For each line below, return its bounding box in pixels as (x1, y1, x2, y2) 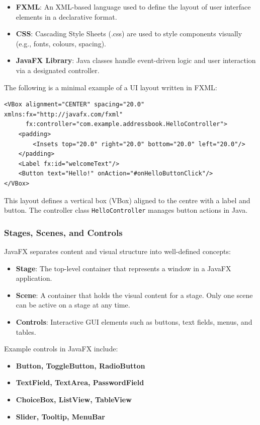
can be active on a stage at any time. (16, 299, 130, 310)
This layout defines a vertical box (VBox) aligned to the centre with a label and (4, 195, 250, 205)
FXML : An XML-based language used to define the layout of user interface (16, 2, 251, 12)
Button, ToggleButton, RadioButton (16, 360, 145, 371)
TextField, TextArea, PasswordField (16, 377, 144, 388)
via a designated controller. (16, 65, 100, 75)
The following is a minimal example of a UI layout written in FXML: (4, 82, 217, 92)
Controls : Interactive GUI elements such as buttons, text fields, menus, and (16, 316, 252, 327)
